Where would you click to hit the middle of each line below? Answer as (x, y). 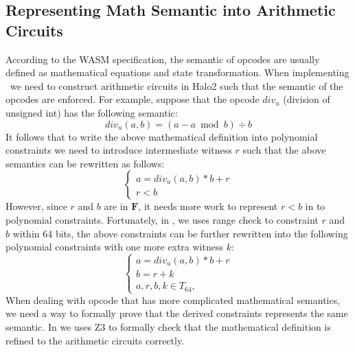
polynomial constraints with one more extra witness (114, 247)
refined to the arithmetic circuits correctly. (95, 340)
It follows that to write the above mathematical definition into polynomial (162, 136)
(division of (307, 99)
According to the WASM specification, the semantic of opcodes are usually (163, 59)
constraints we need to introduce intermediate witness (119, 150)
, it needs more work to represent (208, 206)
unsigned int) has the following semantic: (92, 112)
